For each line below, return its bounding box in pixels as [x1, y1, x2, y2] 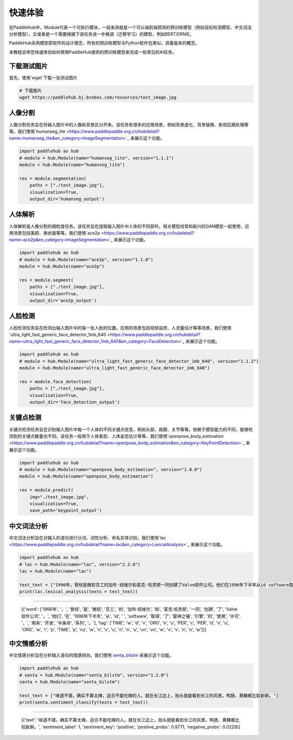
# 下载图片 [19, 88, 42, 93]
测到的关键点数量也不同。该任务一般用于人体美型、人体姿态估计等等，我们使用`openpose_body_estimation [9, 433, 224, 439]
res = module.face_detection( [19, 379, 92, 384]
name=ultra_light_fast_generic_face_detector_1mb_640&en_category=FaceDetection [9, 338, 178, 344]
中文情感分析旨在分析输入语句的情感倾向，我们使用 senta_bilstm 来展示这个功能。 [9, 652, 174, 658]
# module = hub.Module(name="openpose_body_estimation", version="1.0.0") [19, 467, 203, 473]
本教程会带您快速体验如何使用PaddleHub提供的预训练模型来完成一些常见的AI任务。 [9, 49, 177, 55]
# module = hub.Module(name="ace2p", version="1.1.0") [19, 257, 153, 262]
